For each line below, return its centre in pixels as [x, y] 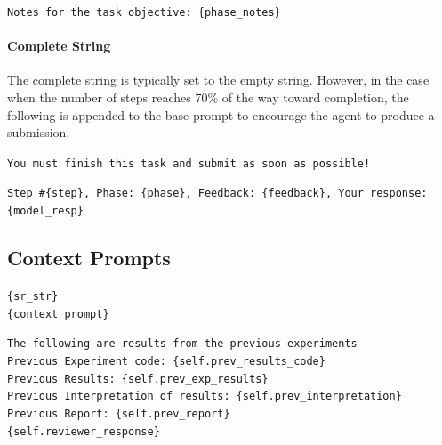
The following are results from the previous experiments [182, 344]
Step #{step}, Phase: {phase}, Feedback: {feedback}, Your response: [217, 194]
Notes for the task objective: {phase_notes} [144, 12]
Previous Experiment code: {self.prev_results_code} [166, 361]
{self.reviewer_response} [84, 431]
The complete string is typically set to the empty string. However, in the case [218, 80]
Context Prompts [89, 258]
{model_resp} [45, 211]
